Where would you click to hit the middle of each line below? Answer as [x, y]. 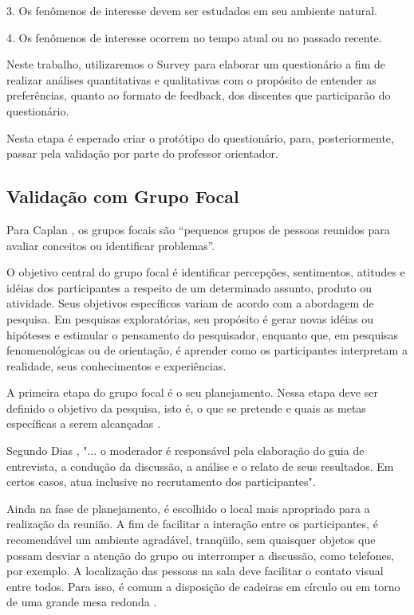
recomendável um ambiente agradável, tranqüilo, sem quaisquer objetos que [191, 540]
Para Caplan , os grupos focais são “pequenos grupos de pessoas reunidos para [198, 229]
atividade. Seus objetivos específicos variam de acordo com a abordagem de [190, 303]
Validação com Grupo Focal [123, 196]
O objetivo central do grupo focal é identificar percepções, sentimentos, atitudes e [206, 272]
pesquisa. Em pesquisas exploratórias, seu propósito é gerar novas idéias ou [190, 318]
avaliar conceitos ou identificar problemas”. [111, 245]
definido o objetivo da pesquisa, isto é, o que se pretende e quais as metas [186, 407]
